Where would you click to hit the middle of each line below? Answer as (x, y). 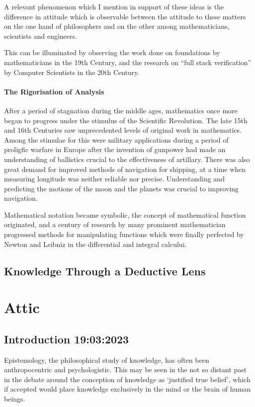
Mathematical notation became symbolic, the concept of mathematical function (125, 214)
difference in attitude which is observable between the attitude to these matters (125, 16)
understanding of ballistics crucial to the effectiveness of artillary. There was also (127, 159)
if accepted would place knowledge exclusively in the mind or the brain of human (127, 389)
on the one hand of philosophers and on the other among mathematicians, (117, 26)
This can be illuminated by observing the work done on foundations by (112, 52)
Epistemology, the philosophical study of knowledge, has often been (107, 360)
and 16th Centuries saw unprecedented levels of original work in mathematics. (123, 130)
